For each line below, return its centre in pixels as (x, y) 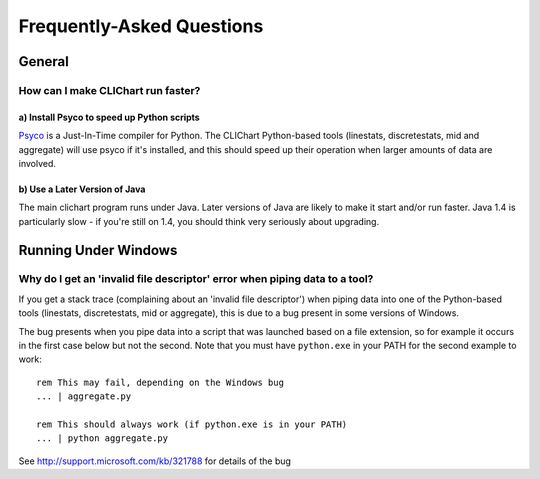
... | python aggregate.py (102, 438)
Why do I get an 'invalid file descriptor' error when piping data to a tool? (196, 279)
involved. (37, 163)
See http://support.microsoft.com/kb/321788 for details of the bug (155, 461)
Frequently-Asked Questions (141, 26)
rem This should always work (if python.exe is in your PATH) (192, 424)
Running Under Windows (98, 250)
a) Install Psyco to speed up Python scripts (109, 117)
